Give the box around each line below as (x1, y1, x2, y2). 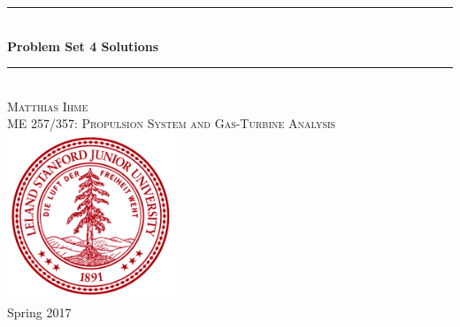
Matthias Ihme (7, 96, 88, 115)
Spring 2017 (7, 302, 72, 321)
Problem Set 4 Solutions (7, 36, 159, 55)
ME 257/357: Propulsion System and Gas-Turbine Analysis (7, 114, 336, 133)
